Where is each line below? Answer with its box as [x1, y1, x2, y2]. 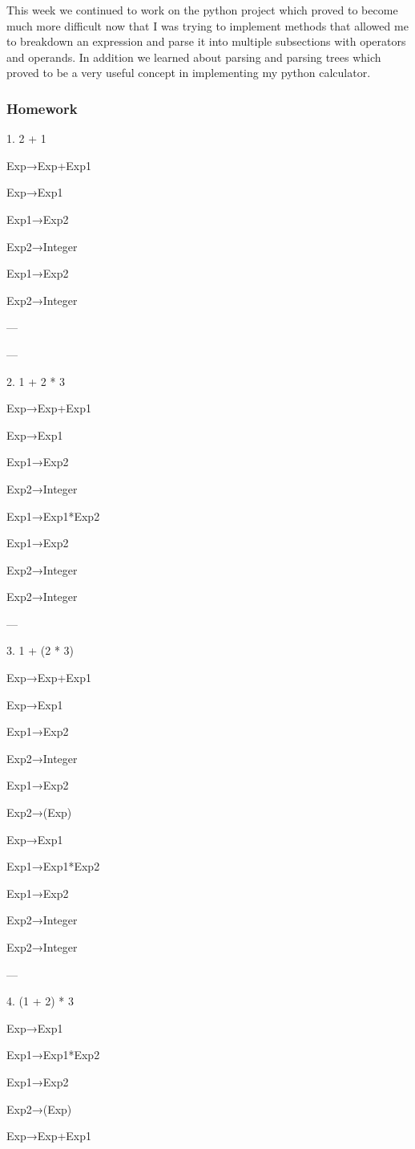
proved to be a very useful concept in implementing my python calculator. [6, 64, 371, 81]
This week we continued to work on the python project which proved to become [6, 2, 398, 18]
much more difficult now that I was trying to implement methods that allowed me [6, 17, 409, 34]
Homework [6, 98, 78, 118]
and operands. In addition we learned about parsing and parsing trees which [6, 48, 381, 65]
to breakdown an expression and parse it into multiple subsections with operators [6, 33, 406, 50]
